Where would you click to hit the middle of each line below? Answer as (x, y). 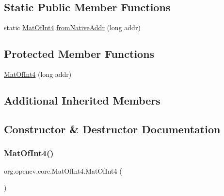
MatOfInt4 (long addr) (38, 74)
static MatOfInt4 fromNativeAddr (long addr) (72, 27)
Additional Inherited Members (82, 100)
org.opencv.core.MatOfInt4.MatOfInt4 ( (63, 171)
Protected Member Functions (79, 54)
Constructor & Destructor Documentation (112, 129)
